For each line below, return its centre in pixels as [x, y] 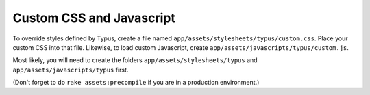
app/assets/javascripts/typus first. [71, 70]
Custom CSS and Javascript [94, 18]
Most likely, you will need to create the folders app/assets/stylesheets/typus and [135, 60]
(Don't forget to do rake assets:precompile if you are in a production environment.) [136, 83]
